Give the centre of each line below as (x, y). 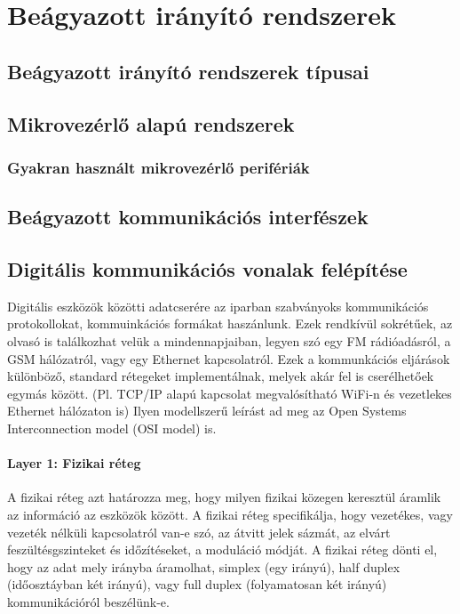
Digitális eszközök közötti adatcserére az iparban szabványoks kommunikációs (218, 306)
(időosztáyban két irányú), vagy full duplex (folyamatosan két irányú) (197, 584)
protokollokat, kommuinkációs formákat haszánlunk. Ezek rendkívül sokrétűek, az (230, 323)
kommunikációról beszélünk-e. (88, 601)
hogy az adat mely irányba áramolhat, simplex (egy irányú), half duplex (204, 566)
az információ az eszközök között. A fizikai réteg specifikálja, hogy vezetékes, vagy (230, 514)
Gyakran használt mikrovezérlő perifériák (159, 167)
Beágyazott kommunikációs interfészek (188, 217)
